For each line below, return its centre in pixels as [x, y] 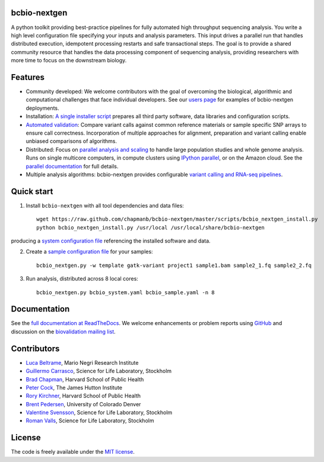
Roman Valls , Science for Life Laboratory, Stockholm [90, 420]
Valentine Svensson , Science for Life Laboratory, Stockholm [99, 413]
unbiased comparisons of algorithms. [71, 141]
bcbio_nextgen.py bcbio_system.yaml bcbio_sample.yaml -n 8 [126, 292]
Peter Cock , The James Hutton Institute [74, 387]
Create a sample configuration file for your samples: [90, 251]
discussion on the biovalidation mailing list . [63, 332]
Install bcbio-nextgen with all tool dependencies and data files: [105, 205]
